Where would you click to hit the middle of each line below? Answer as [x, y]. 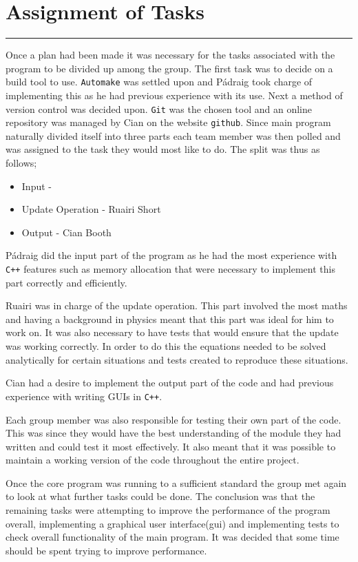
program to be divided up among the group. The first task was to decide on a [169, 68]
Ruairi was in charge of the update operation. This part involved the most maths [177, 305]
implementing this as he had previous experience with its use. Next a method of [174, 95]
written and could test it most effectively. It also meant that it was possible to [171, 446]
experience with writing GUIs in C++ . [84, 396]
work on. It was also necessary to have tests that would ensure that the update [172, 332]
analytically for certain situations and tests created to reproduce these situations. [177, 359]
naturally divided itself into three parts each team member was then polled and [173, 135]
